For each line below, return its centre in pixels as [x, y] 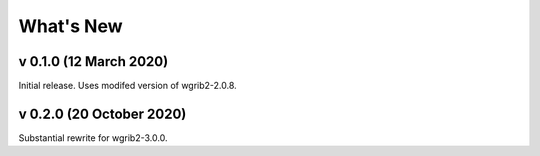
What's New [71, 26]
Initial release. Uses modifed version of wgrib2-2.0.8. [127, 86]
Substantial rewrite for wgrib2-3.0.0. [93, 137]
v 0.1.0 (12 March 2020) [93, 61]
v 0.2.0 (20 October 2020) [102, 113]
